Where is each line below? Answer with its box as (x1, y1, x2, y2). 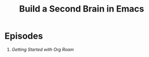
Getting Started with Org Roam (11, 46, 74, 52)
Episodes (4, 30, 43, 42)
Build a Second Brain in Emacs (19, 3, 145, 14)
